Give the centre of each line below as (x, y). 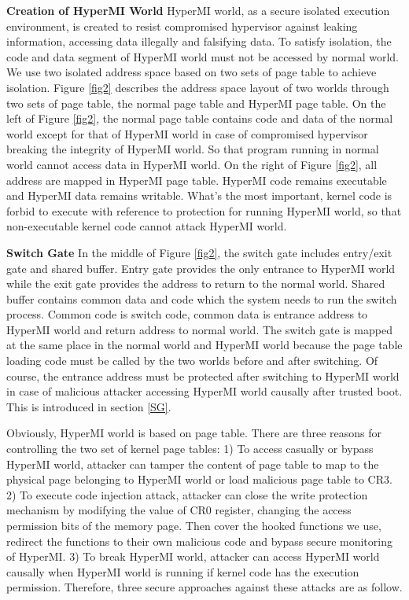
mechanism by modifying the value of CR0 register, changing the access (179, 510)
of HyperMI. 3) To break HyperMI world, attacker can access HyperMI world (193, 556)
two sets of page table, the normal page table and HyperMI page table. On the (196, 103)
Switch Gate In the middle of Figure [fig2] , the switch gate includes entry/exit (199, 252)
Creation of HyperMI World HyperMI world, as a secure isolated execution (198, 10)
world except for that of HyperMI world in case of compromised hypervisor (187, 133)
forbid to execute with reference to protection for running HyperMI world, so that (204, 210)
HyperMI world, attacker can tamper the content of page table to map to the (193, 464)
